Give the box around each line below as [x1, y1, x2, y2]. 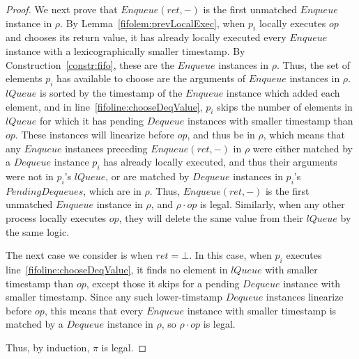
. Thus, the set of [276, 57, 351, 72]
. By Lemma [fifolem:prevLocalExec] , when [60, 15, 245, 30]
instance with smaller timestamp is [187, 303, 337, 317]
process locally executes [6, 210, 107, 225]
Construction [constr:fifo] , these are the [6, 57, 174, 72]
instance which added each [226, 85, 340, 99]
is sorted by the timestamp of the [40, 85, 183, 99]
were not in [6, 168, 54, 183]
